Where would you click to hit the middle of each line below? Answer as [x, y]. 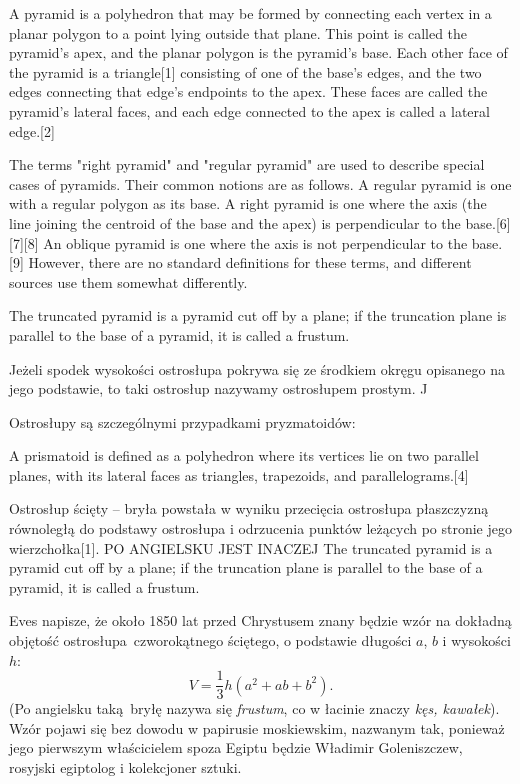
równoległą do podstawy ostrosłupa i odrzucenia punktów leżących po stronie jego [260, 528]
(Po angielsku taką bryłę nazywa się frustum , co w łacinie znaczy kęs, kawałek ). [254, 708]
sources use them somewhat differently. [128, 281]
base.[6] [488, 222]
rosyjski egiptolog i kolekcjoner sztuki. [125, 767]
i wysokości [476, 640]
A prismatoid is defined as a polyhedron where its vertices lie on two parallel [244, 455]
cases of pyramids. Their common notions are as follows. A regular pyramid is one [260, 183]
